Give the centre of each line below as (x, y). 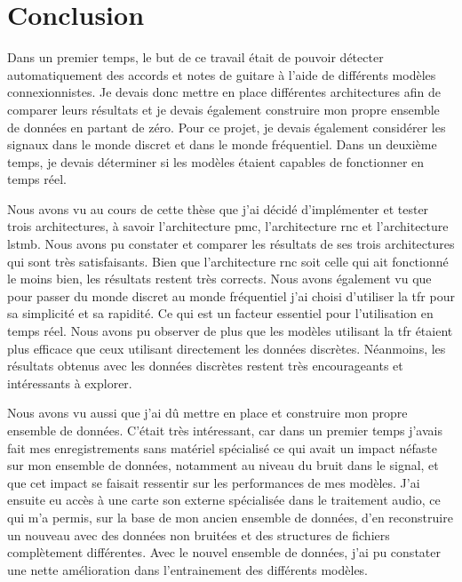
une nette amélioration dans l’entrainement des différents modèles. (188, 569)
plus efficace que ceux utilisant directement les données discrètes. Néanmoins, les (227, 348)
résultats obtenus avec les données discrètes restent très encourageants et (205, 366)
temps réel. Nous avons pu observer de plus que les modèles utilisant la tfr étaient (230, 331)
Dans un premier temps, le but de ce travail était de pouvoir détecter (195, 57)
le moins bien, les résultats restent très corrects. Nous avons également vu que (219, 279)
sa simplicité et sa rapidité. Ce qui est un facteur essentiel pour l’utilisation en (220, 313)
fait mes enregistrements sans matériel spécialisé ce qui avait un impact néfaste (223, 447)
